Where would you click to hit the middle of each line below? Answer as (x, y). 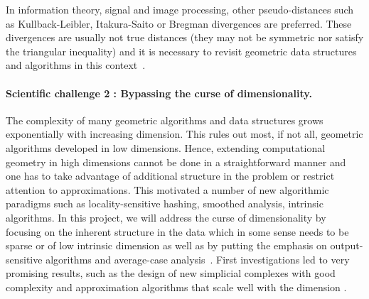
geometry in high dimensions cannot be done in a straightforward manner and (176, 162)
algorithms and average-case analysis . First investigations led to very (198, 259)
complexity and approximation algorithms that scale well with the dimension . (176, 287)
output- (347, 245)
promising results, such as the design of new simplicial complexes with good (171, 273)
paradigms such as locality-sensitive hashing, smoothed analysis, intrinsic (165, 203)
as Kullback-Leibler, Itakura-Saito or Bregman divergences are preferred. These (179, 23)
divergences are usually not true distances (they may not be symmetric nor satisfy (185, 37)
